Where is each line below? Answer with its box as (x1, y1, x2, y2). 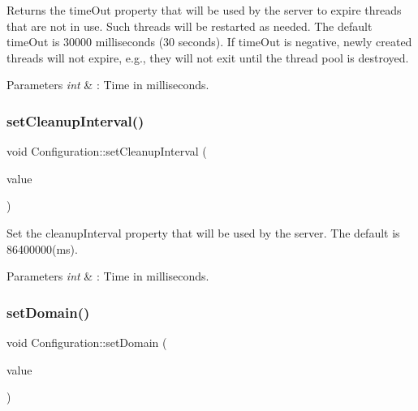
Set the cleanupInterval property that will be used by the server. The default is (6, 224, 400, 241)
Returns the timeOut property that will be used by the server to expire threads (6, 2, 402, 18)
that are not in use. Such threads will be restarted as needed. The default (6, 17, 373, 34)
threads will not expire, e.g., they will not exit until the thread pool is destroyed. (6, 49, 409, 66)
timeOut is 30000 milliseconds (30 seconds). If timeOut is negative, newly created (6, 33, 412, 50)
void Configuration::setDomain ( (6, 333, 167, 350)
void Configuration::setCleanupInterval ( (6, 143, 207, 160)
